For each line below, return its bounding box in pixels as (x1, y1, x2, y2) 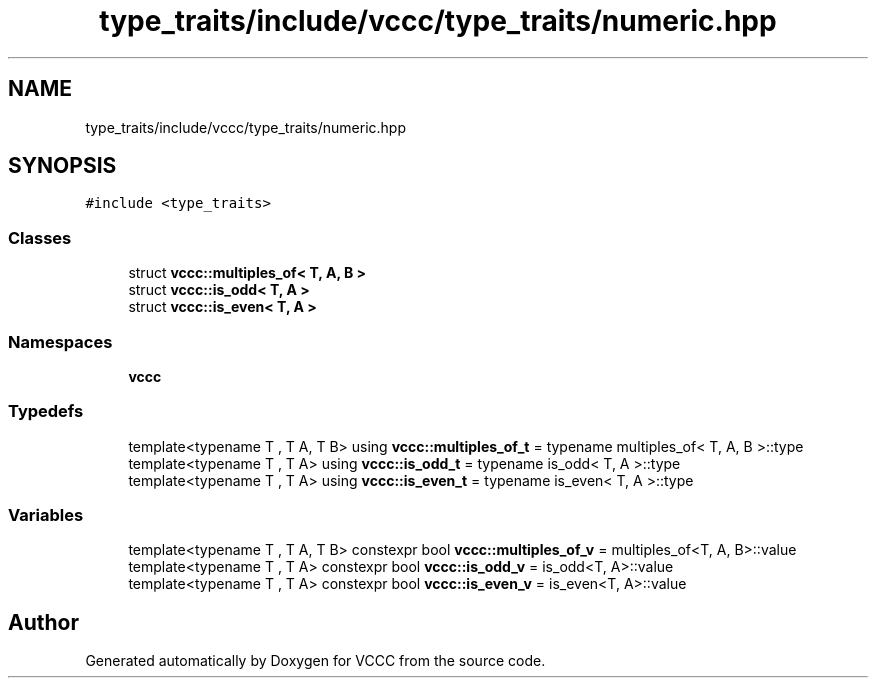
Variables (8, 505, 84, 526)
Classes (8, 227, 72, 248)
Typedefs (8, 401, 84, 422)
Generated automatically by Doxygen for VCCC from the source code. (85, 652, 546, 670)
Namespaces (8, 331, 113, 352)
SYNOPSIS (8, 153, 117, 179)
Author (8, 609, 79, 635)
